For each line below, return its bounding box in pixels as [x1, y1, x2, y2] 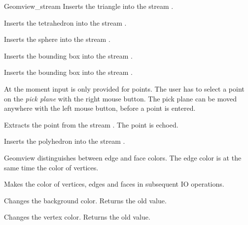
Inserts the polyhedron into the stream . [4, 136, 125, 146]
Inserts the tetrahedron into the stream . [4, 17, 127, 28]
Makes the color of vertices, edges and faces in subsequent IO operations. [4, 179, 224, 189]
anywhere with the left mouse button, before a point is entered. [4, 103, 196, 113]
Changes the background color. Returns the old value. [4, 195, 167, 205]
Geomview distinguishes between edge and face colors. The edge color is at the [4, 152, 242, 162]
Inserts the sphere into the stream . [4, 34, 110, 44]
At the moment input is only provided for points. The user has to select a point [4, 83, 245, 94]
